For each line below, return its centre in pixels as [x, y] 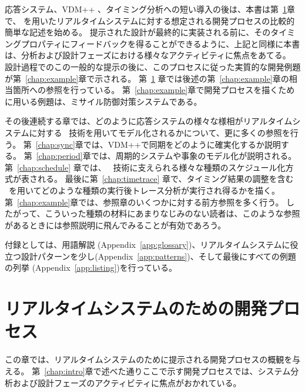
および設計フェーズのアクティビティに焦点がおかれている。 [127, 382]
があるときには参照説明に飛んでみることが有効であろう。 [115, 225]
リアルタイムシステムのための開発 [136, 308]
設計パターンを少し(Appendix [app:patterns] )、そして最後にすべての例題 [158, 256]
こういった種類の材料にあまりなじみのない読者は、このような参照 [172, 213]
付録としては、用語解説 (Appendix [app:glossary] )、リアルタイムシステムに [148, 245]
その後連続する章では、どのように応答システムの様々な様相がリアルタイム [149, 121]
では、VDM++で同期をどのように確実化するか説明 [182, 144]
